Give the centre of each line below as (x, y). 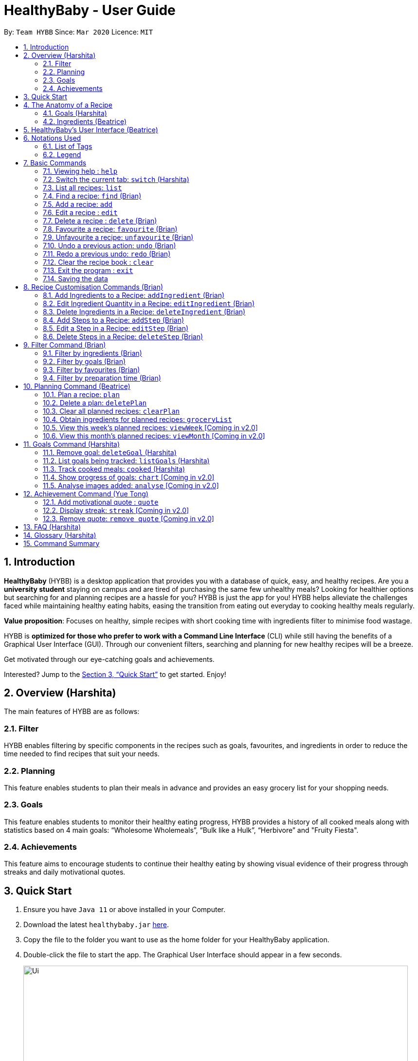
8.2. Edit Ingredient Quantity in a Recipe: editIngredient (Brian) (149, 303)
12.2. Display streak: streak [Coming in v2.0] (116, 510)
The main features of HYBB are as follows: (72, 712)
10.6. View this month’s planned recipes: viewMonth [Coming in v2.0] (154, 436)
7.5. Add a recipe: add (78, 204)
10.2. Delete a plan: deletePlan (95, 402)
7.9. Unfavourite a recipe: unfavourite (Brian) (118, 237)
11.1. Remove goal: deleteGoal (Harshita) (110, 452)
